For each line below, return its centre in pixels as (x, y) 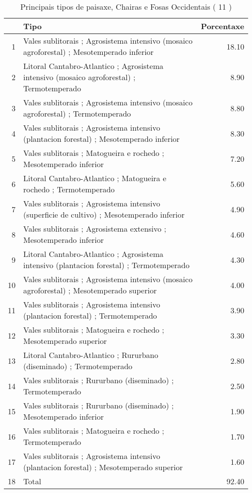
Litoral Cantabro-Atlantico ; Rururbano (91, 355)
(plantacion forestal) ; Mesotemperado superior (103, 467)
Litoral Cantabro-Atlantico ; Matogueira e (95, 178)
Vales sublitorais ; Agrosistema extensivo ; (95, 229)
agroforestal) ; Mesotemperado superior (90, 290)
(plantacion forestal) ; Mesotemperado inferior (102, 139)
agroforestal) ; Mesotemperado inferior (88, 52)
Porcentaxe (222, 26)
